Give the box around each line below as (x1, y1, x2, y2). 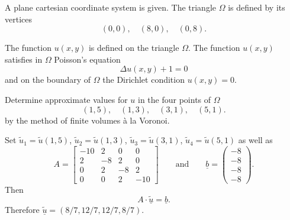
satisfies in (5, 53, 43, 65)
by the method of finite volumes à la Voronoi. (5, 114, 170, 126)
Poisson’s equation (54, 53, 121, 65)
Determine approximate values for (5, 93, 128, 105)
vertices (5, 12, 32, 25)
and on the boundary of (5, 73, 91, 86)
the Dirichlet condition (102, 73, 185, 86)
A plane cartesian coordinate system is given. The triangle (5, 1, 217, 13)
